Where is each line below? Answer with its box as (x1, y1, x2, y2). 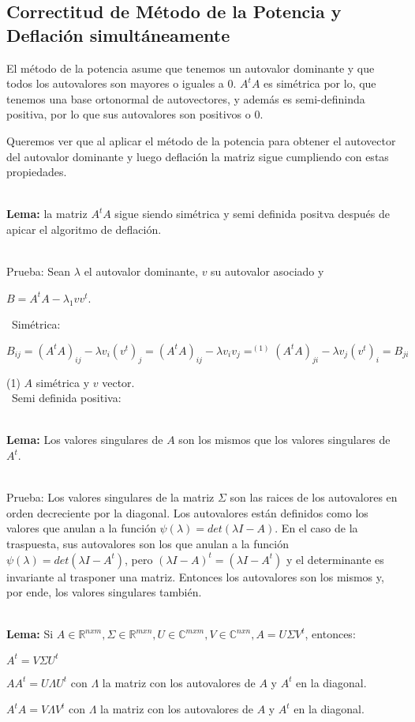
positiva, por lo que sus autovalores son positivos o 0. (6, 106, 264, 122)
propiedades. (6, 164, 67, 180)
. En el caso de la (275, 520, 358, 536)
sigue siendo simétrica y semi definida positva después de (114, 205, 390, 222)
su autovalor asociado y (211, 263, 324, 280)
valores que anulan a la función (6, 520, 156, 536)
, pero (125, 551, 153, 567)
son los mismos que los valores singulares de (178, 431, 391, 448)
